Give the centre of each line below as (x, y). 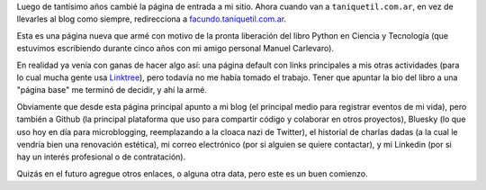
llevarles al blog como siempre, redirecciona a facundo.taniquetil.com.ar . (152, 19)
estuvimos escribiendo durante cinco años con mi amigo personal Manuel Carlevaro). (175, 49)
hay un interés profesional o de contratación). (101, 157)
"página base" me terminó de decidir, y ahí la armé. (112, 90)
